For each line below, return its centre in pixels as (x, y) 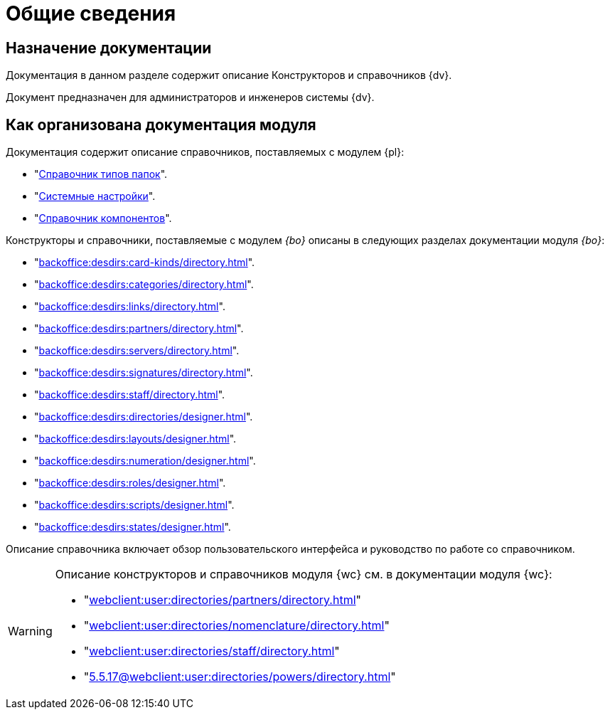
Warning (30, 631)
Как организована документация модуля (161, 125)
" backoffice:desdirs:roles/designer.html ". (130, 483)
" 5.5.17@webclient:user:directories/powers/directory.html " (240, 677)
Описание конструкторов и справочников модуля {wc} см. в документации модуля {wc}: (304, 574)
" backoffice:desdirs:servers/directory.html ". (137, 351)
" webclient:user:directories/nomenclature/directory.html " (236, 626)
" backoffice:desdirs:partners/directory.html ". (139, 329)
